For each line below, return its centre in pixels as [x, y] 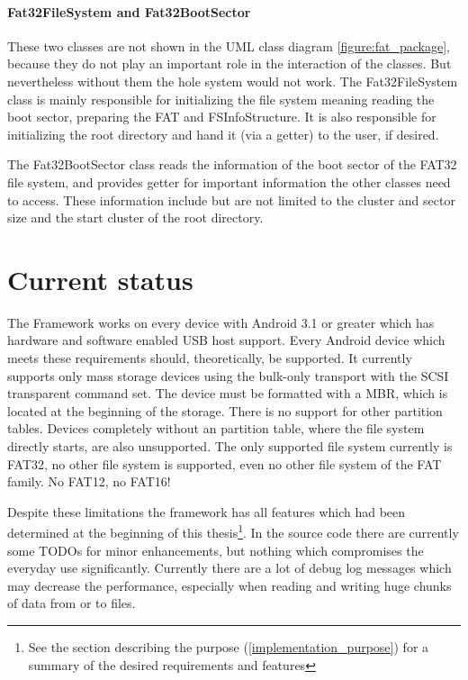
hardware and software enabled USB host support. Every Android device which [226, 340]
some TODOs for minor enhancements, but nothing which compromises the [216, 550]
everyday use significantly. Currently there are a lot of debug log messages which [229, 568]
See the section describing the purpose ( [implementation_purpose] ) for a [229, 647]
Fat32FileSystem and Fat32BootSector [129, 11]
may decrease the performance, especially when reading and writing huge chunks [229, 585]
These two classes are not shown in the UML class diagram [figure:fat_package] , [229, 45]
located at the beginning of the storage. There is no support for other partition [225, 410]
